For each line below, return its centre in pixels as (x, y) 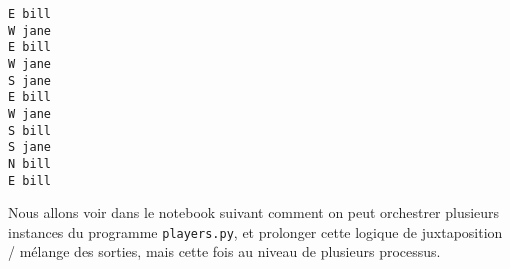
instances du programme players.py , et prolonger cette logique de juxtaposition (255, 231)
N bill (29, 163)
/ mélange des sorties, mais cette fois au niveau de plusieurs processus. (224, 251)
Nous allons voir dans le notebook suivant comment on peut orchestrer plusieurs (254, 212)
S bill (29, 130)
